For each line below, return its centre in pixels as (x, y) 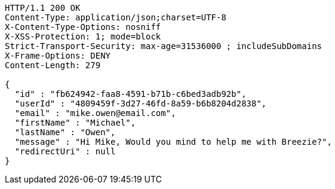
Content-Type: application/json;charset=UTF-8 (116, 17)
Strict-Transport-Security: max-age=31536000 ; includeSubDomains (164, 46)
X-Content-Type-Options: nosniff (83, 27)
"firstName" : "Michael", (75, 123)
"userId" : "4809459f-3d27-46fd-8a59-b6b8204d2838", (141, 103)
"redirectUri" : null (65, 151)
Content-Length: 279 (53, 65)
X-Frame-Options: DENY (58, 56)
